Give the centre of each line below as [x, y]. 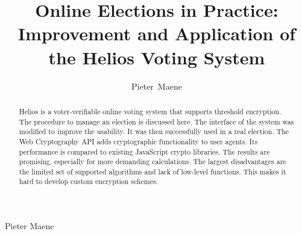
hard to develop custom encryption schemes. [88, 181]
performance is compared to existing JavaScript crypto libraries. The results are [144, 151]
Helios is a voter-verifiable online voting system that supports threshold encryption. [150, 111]
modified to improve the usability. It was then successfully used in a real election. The [154, 131]
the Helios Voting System [157, 57]
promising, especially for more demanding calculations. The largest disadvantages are [153, 162]
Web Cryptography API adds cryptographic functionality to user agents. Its [138, 141]
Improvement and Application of [157, 33]
